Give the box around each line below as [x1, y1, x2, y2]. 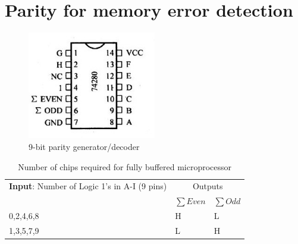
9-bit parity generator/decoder [29, 140, 140, 153]
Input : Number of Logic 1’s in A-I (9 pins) [9, 180, 167, 192]
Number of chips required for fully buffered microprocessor [18, 160, 232, 173]
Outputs [192, 180, 223, 192]
